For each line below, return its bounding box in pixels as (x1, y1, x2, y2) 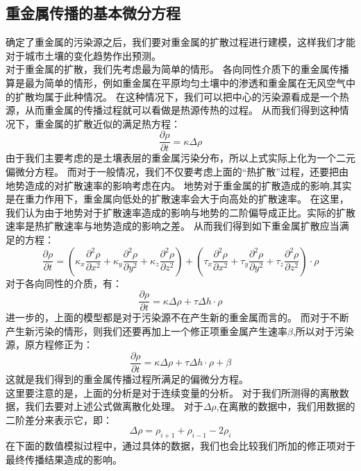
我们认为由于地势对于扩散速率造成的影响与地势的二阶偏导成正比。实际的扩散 (6, 205, 355, 219)
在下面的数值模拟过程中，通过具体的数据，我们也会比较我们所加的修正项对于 (6, 438, 355, 453)
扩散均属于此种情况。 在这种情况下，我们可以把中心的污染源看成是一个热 (15, 89, 349, 103)
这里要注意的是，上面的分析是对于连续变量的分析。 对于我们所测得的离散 (6, 385, 339, 400)
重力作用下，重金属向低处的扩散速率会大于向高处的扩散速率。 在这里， (24, 191, 349, 206)
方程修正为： (34, 337, 93, 352)
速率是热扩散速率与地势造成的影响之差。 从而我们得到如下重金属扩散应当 (6, 219, 339, 233)
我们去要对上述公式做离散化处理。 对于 (24, 399, 203, 413)
